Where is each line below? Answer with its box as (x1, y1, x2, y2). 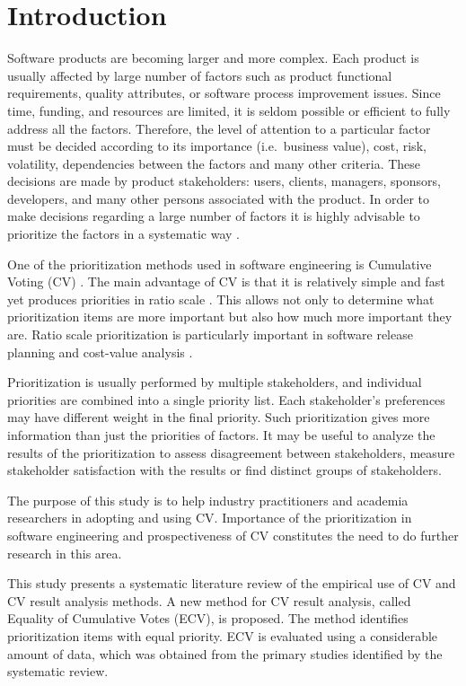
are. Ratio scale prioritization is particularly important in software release (7, 325, 413, 344)
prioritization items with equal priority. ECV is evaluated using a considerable (7, 626, 438, 645)
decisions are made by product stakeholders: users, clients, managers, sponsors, (7, 171, 441, 190)
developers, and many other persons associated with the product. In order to (7, 189, 430, 207)
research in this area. (7, 543, 122, 562)
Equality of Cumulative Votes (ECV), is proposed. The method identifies (7, 609, 409, 628)
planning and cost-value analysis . (7, 342, 193, 361)
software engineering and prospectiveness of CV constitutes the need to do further (7, 525, 459, 544)
